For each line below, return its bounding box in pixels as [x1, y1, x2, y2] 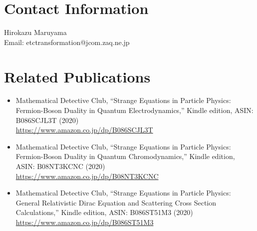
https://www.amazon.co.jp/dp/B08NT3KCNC [15, 170, 159, 181]
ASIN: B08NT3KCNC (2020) [15, 161, 105, 171]
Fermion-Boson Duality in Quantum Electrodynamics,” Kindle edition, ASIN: [15, 105, 254, 115]
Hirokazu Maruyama [4, 27, 67, 37]
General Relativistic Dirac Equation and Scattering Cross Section [15, 197, 217, 207]
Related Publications [4, 66, 151, 86]
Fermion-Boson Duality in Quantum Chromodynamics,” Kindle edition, [15, 151, 235, 161]
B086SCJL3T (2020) [15, 114, 79, 125]
